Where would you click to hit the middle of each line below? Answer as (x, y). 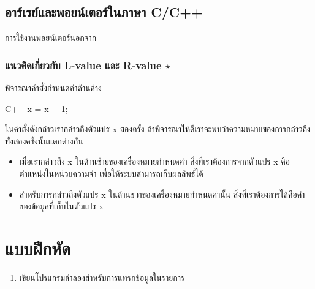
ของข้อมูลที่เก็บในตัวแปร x (61, 206)
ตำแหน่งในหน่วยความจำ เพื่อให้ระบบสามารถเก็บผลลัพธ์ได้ (111, 173)
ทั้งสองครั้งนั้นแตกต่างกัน (44, 141)
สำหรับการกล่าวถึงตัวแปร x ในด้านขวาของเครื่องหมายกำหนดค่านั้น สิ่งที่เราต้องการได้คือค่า (162, 194)
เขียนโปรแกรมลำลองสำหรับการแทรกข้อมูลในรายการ (102, 277)
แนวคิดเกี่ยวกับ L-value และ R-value (83, 65)
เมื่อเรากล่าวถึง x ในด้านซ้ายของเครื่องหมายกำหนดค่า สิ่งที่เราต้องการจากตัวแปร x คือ (154, 161)
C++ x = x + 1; (36, 108)
